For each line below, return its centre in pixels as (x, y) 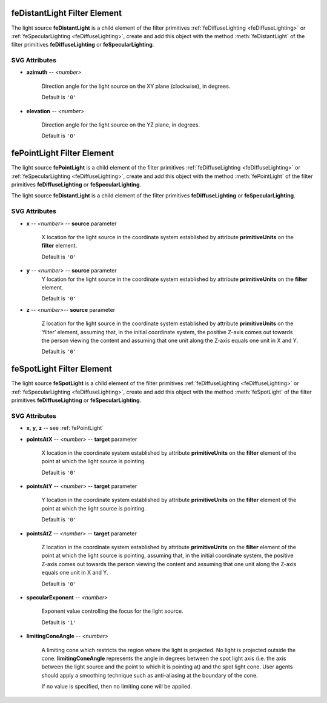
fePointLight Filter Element (63, 153)
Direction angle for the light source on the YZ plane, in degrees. (121, 125)
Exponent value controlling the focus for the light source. (112, 611)
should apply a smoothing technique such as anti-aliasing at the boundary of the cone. (150, 675)
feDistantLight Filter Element (67, 13)
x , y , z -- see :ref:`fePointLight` (65, 428)
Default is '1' (59, 622)
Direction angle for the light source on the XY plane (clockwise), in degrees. (136, 86)
